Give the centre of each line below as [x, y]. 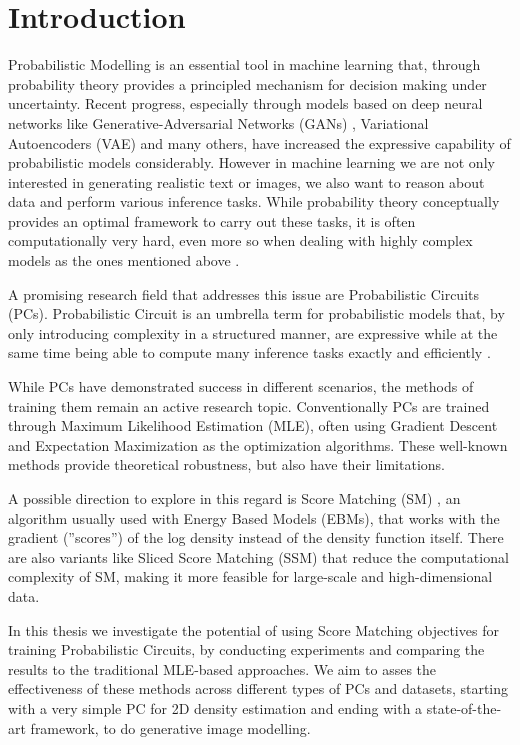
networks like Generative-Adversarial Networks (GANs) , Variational [218, 122]
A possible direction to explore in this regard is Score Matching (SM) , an [234, 498]
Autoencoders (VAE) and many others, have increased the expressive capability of [259, 142]
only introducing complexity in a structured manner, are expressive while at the [253, 332]
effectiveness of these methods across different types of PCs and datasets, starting [258, 688]
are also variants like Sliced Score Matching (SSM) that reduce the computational [258, 556]
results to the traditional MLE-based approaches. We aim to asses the [222, 668]
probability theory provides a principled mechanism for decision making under [247, 83]
